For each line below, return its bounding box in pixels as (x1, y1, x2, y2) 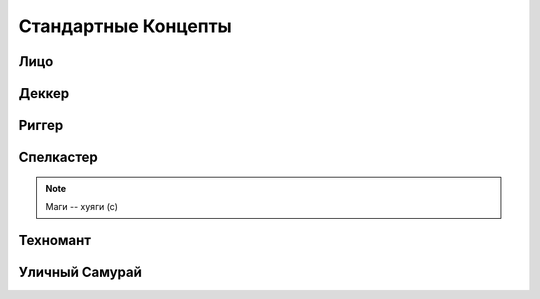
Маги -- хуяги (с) (45, 201, 119, 212)
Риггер (18, 117, 64, 134)
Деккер (18, 85, 70, 102)
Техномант (18, 231, 92, 249)
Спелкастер (18, 149, 99, 166)
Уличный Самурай (18, 263, 142, 280)
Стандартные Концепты (18, 15, 232, 37)
